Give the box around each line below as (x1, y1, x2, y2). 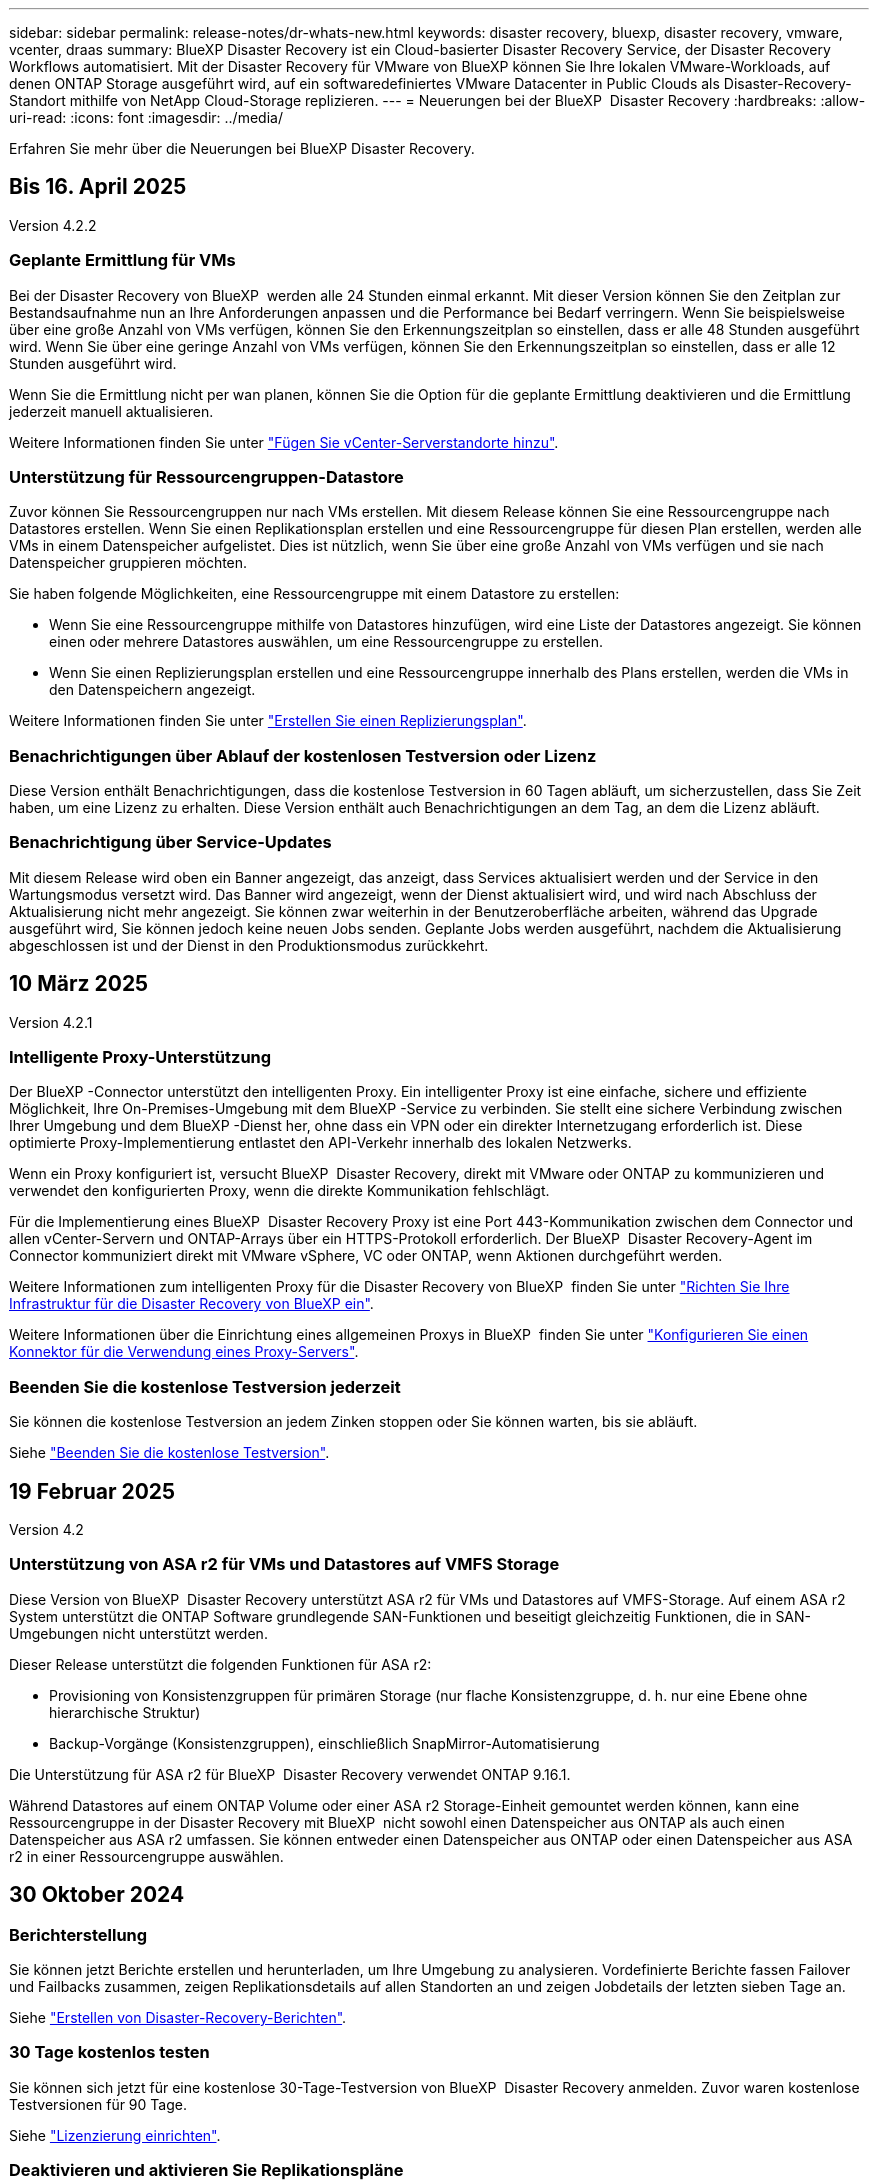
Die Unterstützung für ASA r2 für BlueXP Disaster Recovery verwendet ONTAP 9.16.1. (9, 1765, 571, 1783)
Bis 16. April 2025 (9, 174, 187, 200)
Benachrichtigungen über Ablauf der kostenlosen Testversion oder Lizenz (9, 745, 597, 766)
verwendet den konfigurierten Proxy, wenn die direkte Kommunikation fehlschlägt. (9, 1182, 550, 1200)
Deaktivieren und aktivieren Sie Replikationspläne (9, 2160, 404, 2181)
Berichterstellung (9, 1924, 148, 1945)
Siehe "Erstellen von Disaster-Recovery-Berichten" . (9, 2009, 347, 2026)
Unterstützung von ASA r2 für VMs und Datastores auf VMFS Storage (9, 1554, 560, 1575)
